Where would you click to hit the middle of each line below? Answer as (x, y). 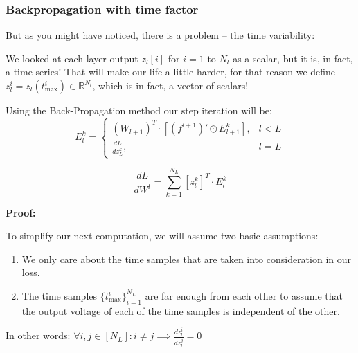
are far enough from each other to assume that (244, 295)
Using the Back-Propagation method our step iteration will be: (139, 110)
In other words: (38, 335)
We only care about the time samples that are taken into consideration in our (187, 259)
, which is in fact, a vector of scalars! (170, 85)
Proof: (21, 212)
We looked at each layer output (72, 58)
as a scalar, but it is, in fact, (293, 58)
